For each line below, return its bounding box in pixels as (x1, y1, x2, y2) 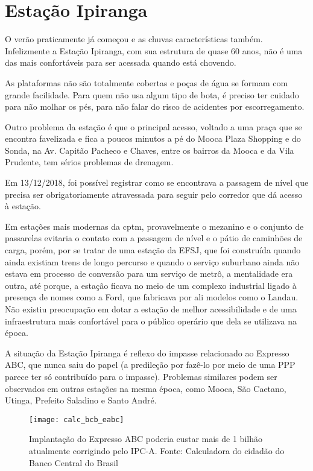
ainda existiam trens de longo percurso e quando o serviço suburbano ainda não (5, 255, 300, 268)
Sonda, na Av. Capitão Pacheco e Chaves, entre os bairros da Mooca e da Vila (5, 144, 294, 156)
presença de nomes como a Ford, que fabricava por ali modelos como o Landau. (5, 291, 299, 303)
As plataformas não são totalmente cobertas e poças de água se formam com (5, 76, 288, 89)
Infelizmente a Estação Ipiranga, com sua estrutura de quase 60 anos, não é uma (5, 44, 303, 57)
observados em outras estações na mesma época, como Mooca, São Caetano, (5, 382, 286, 394)
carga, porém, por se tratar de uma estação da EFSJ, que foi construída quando (5, 244, 301, 256)
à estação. (5, 200, 41, 212)
